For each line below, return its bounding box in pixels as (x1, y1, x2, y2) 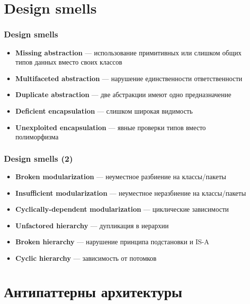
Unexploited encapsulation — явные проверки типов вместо (15, 122, 206, 132)
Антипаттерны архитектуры (4, 281, 182, 301)
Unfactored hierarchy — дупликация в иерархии (15, 220, 169, 230)
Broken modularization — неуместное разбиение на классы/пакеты (15, 171, 226, 181)
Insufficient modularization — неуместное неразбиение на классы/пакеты (15, 187, 246, 198)
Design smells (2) (4, 152, 73, 164)
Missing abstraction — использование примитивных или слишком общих (15, 47, 242, 57)
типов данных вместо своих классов (15, 57, 123, 67)
